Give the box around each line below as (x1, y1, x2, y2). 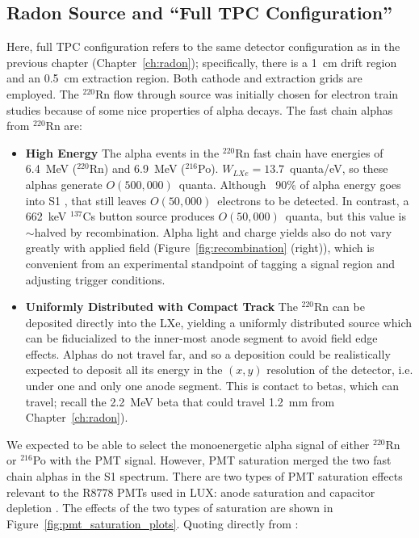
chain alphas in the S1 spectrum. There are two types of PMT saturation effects (6, 468, 403, 485)
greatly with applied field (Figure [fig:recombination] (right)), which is (25, 239, 375, 256)
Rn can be (314, 298, 365, 315)
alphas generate (25, 175, 103, 192)
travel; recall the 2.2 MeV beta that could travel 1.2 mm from (25, 393, 335, 410)
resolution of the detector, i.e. (266, 361, 413, 378)
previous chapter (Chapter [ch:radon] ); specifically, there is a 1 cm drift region (6, 53, 397, 70)
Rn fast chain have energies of (235, 144, 383, 161)
